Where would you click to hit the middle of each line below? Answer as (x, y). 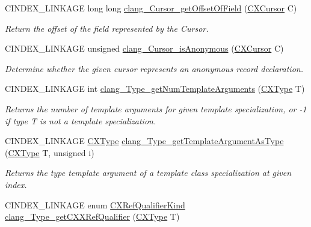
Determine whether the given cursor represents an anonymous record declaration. (154, 68)
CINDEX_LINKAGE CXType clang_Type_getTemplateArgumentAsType (144, 141)
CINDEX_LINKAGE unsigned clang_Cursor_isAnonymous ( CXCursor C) (144, 48)
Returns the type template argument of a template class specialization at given (148, 173)
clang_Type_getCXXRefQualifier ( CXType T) (92, 216)
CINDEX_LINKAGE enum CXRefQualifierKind (95, 204)
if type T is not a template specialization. (81, 120)
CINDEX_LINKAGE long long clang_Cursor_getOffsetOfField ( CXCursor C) (151, 8)
